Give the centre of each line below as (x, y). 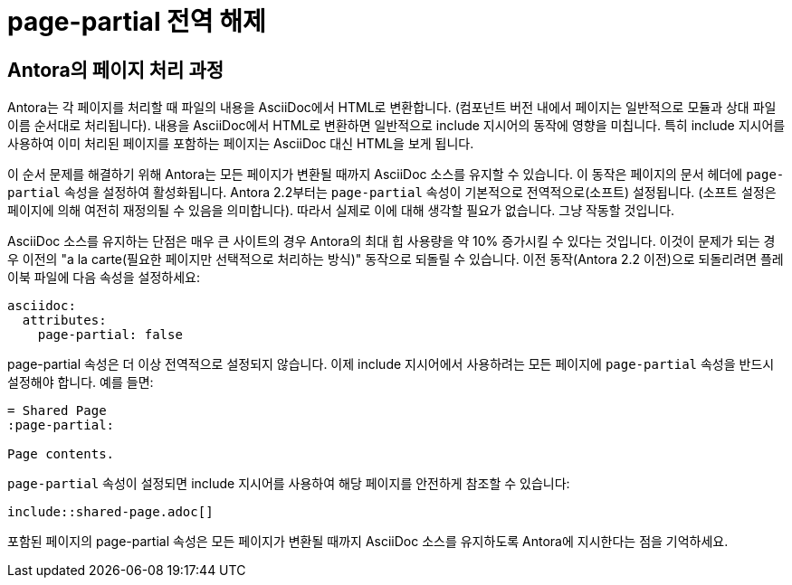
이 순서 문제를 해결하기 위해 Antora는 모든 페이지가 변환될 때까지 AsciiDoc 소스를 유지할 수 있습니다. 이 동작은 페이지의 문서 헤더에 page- (396, 175)
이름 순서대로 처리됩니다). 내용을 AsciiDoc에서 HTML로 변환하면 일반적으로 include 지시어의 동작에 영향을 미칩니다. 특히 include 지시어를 (396, 126)
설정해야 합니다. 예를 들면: (81, 382)
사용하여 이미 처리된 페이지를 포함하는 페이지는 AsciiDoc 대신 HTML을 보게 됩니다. (241, 144)
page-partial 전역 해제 (137, 22)
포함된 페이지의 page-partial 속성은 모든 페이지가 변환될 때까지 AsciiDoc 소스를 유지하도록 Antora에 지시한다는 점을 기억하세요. (368, 542)
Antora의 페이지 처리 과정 (116, 70)
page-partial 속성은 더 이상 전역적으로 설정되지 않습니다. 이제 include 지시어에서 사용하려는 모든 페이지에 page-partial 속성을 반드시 (391, 364)
